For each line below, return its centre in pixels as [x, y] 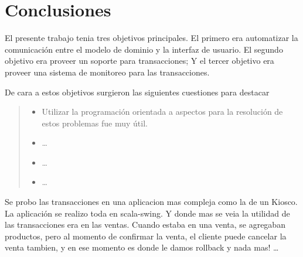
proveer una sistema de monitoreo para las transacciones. [107, 72]
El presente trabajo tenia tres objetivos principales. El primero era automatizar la [151, 38]
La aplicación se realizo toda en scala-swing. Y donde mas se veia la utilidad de [147, 213]
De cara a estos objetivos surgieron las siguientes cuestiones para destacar [137, 92]
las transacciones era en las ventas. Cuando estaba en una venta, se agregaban [145, 225]
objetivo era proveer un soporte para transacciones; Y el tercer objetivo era [139, 61]
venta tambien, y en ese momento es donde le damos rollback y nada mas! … [142, 247]
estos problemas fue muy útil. [95, 123]
